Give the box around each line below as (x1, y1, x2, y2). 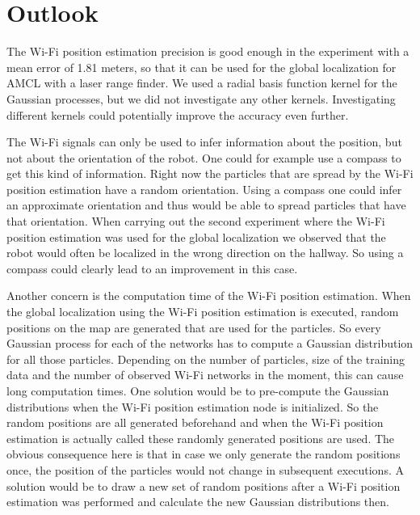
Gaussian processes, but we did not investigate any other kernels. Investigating (6, 90, 396, 107)
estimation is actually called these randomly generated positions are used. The (6, 429, 395, 446)
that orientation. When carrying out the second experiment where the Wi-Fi (6, 213, 385, 230)
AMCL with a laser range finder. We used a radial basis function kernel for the (6, 74, 397, 91)
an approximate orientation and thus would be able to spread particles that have (6, 196, 406, 213)
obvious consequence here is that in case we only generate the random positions (6, 445, 401, 462)
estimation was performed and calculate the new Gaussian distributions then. (6, 493, 389, 510)
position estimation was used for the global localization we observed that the (6, 228, 386, 245)
